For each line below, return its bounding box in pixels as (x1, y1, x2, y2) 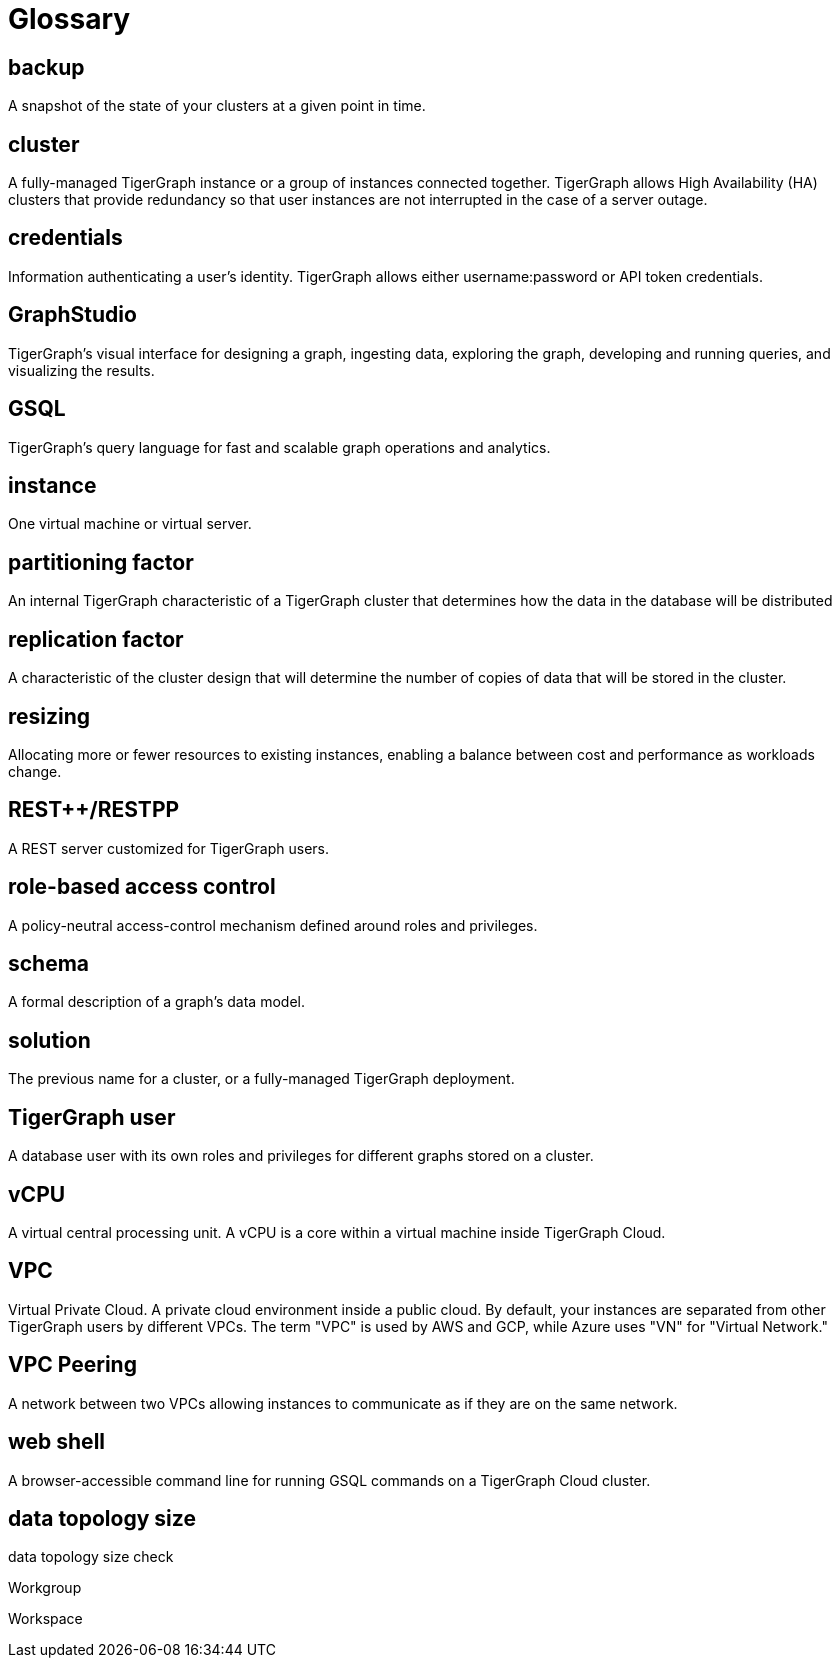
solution (8, 1027, 91, 1053)
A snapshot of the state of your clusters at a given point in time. (8, 97, 426, 115)
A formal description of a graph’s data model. (8, 993, 305, 1011)
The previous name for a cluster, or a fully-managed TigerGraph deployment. (8, 1070, 515, 1088)
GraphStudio (8, 302, 137, 328)
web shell (8, 1429, 106, 1455)
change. (8, 762, 62, 780)
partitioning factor (8, 549, 194, 575)
